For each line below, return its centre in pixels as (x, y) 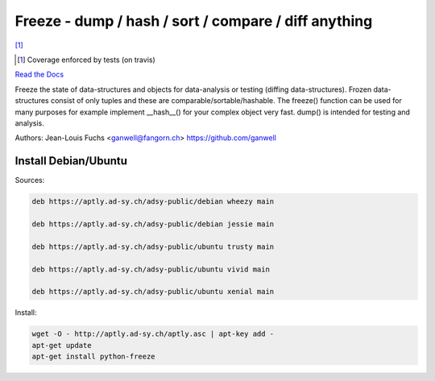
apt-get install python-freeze (94, 357)
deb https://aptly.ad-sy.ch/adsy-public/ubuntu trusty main (153, 246)
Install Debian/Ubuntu (71, 161)
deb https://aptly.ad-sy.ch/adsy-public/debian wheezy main (153, 202)
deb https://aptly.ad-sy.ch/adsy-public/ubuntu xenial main (153, 292)
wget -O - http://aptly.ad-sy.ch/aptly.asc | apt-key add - (153, 334)
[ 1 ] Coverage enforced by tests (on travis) (87, 60)
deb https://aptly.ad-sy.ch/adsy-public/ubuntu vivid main (151, 269)
